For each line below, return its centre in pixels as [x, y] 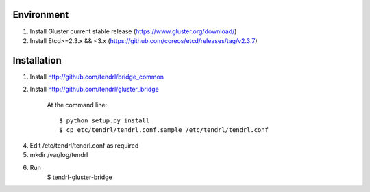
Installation [37, 60]
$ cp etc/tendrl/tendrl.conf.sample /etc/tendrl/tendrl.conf [164, 130]
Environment [41, 15]
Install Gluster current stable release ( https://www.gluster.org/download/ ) [133, 31]
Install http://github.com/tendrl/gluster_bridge [94, 90]
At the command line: [77, 105]
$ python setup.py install [104, 120]
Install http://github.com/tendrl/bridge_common [97, 77]
